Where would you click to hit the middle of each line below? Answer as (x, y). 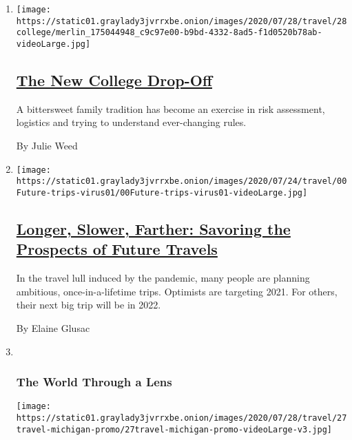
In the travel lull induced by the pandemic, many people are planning (163, 278)
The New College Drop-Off (114, 80)
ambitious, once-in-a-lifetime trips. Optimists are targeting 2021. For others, (177, 291)
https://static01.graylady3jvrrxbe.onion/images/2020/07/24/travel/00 (182, 181)
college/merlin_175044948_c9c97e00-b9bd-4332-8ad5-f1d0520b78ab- (169, 33)
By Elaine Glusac (53, 327)
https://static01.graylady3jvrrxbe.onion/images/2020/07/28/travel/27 (182, 418)
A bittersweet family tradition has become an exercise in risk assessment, (170, 108)
